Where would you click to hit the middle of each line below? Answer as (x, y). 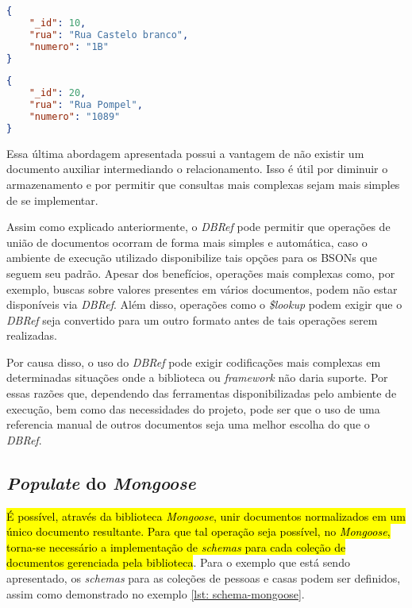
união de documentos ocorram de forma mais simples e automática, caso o (187, 242)
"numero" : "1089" (75, 117)
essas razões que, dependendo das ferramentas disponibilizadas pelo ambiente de (202, 393)
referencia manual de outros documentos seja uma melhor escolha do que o (188, 424)
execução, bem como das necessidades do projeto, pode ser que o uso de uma (193, 408)
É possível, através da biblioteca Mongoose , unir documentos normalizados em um (206, 516)
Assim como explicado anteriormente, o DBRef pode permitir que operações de (198, 227)
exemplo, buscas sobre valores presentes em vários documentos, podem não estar (202, 289)
